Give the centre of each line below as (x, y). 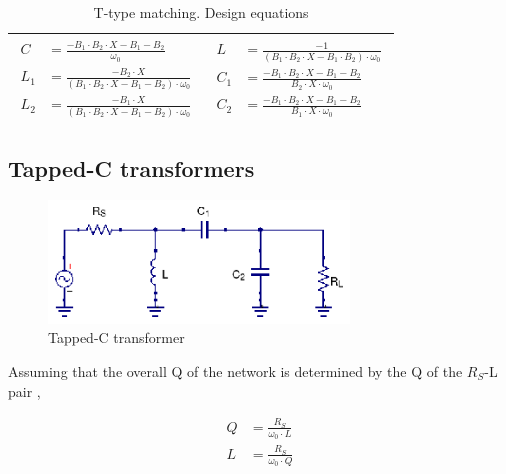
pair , (24, 390)
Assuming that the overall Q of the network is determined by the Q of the (235, 370)
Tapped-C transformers (131, 167)
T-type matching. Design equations (201, 12)
